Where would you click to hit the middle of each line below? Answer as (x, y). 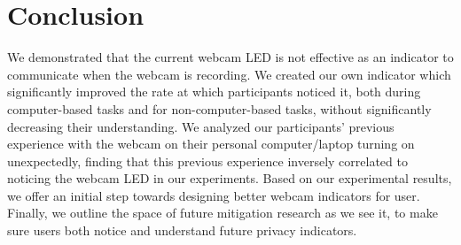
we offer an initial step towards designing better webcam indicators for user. (214, 195)
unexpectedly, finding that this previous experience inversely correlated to (207, 161)
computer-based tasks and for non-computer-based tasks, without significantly (219, 108)
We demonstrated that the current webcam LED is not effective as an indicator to (230, 57)
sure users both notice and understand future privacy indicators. (182, 230)
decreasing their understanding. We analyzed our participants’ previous (201, 126)
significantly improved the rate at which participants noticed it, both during (214, 92)
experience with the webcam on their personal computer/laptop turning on (211, 144)
